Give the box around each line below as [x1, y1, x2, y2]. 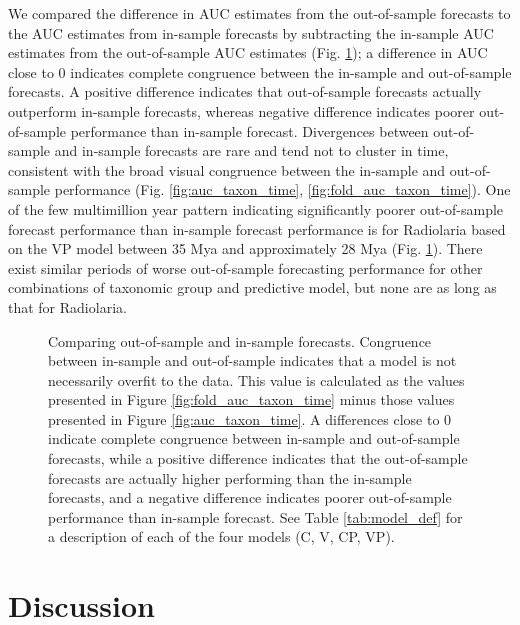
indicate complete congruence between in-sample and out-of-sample [48, 428, 460, 449]
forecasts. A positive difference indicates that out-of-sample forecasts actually [8, 81, 482, 102]
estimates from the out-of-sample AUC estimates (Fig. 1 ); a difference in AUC [8, 42, 488, 63]
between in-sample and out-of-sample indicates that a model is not [48, 350, 457, 371]
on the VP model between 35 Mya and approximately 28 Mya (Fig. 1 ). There [8, 238, 483, 259]
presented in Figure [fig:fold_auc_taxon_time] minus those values [48, 389, 455, 410]
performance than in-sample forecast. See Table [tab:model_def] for [48, 506, 463, 527]
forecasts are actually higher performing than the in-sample [48, 467, 412, 488]
